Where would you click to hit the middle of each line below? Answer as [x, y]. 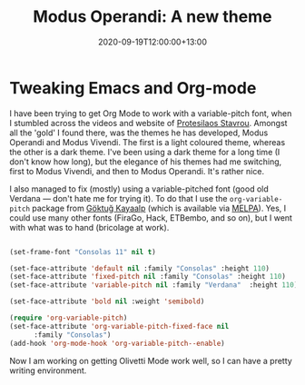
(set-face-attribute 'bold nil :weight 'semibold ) [107, 301]
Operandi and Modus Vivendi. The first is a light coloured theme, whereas [148, 142]
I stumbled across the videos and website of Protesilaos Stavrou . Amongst [148, 123]
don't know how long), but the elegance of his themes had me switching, [146, 162]
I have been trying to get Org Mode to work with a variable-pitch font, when [151, 113]
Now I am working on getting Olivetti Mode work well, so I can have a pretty [151, 360]
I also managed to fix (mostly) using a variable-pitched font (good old [139, 189]
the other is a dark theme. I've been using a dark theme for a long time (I [145, 152]
